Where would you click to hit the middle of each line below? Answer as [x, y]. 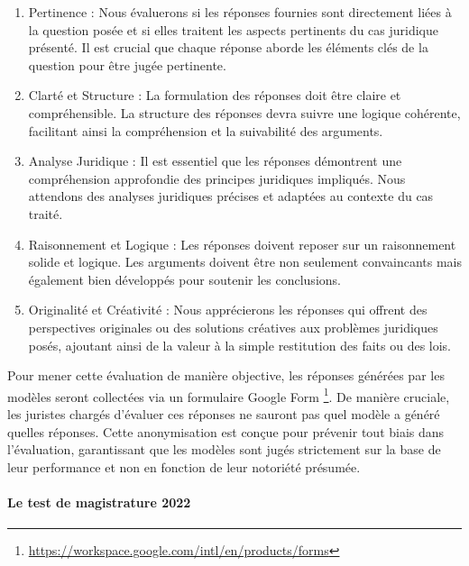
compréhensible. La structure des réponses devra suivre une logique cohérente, [244, 112]
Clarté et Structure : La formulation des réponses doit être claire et [215, 95]
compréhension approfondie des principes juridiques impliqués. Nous [217, 178]
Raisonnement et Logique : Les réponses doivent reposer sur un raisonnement [242, 244]
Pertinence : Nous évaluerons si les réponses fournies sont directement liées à [240, 12]
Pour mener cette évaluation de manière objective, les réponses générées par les [226, 375]
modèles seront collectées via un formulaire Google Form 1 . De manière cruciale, [229, 395]
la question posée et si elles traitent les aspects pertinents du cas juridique [234, 29]
